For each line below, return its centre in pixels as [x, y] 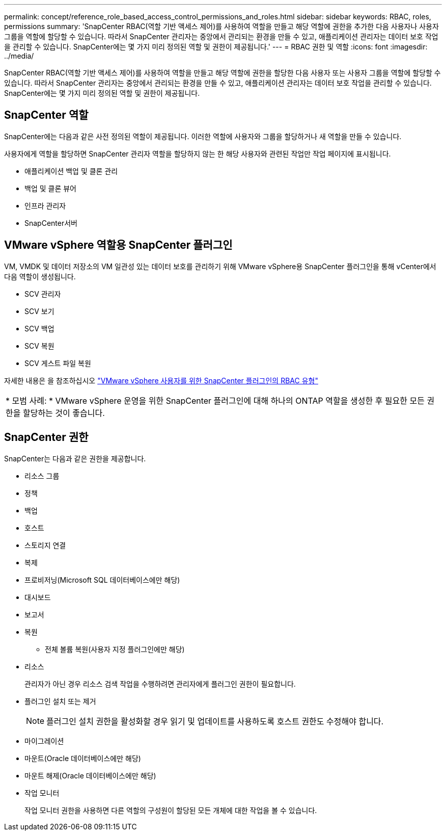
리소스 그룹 [42, 476]
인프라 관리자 [45, 205]
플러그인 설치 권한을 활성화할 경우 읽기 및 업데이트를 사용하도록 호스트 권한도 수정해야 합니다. [215, 721]
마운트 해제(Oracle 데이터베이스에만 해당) [90, 775]
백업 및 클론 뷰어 [50, 188]
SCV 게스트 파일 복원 [58, 363]
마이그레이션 [44, 741]
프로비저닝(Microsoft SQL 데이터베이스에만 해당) [102, 580]
